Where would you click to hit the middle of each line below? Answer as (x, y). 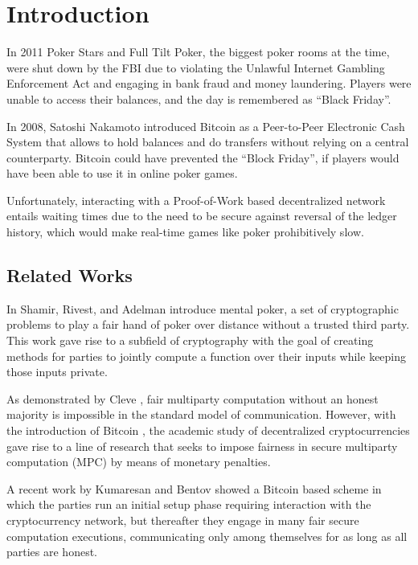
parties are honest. (52, 552)
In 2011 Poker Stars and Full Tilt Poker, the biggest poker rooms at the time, (198, 52)
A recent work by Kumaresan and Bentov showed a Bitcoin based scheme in (194, 488)
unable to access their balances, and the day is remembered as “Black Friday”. (199, 98)
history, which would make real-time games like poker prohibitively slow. (185, 232)
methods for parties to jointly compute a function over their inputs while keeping (207, 356)
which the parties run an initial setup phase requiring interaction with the (189, 504)
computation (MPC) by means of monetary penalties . (139, 462)
